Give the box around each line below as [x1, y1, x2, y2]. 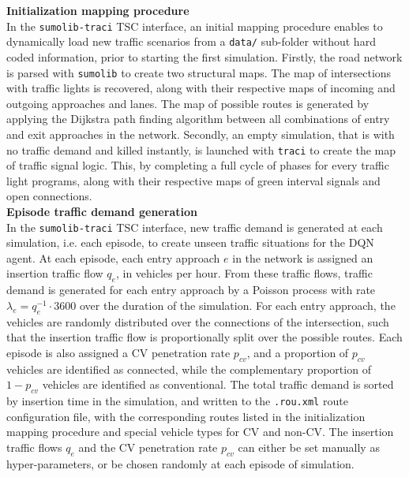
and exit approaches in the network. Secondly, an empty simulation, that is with [6, 125, 395, 142]
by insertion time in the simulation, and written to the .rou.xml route [6, 392, 348, 408]
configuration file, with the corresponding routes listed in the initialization [6, 408, 366, 424]
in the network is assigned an [232, 249, 373, 266]
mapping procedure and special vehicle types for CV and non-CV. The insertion [6, 423, 394, 440]
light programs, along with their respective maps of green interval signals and [6, 172, 381, 188]
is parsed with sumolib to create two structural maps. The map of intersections [6, 64, 392, 80]
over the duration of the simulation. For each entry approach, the [79, 296, 396, 313]
